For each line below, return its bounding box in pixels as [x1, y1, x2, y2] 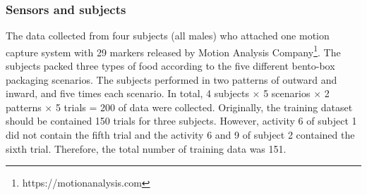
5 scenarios [263, 86, 311, 101]
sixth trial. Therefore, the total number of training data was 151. [6, 141, 287, 156]
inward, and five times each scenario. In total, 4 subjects [6, 86, 249, 101]
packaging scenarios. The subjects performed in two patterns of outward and [6, 72, 337, 87]
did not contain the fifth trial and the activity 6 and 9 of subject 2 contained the [6, 127, 355, 142]
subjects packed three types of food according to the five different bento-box [6, 58, 335, 73]
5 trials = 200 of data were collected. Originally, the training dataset [55, 99, 353, 114]
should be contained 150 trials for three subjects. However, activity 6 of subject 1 [6, 113, 357, 128]
